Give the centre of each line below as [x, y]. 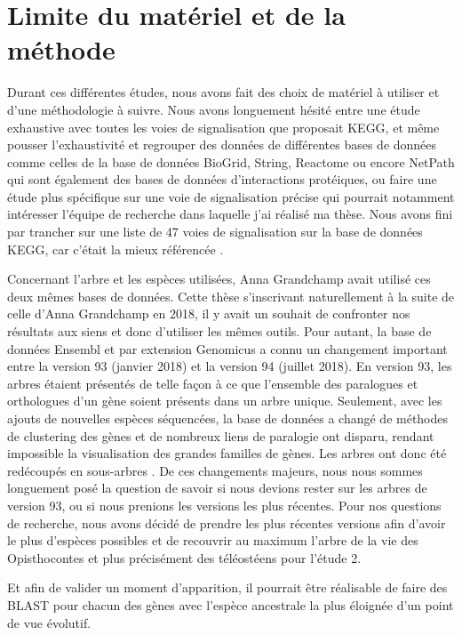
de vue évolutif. [49, 622]
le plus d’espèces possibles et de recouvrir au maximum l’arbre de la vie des [213, 540]
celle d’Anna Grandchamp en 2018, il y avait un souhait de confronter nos [209, 313]
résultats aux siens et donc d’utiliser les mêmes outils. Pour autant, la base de [219, 331]
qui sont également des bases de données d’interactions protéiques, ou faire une [222, 179]
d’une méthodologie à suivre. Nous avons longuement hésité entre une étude [214, 109]
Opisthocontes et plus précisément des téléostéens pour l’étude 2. [184, 557]
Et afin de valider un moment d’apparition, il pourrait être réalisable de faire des [227, 587]
